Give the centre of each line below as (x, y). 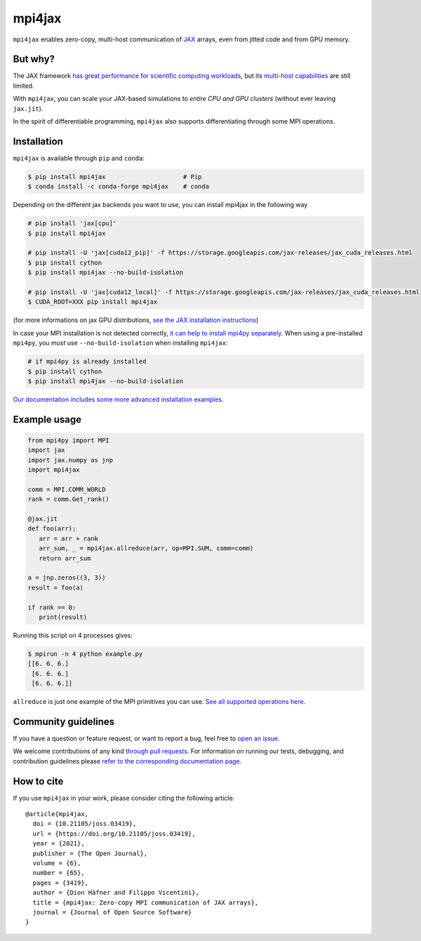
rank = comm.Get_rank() (69, 499)
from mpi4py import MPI (69, 440)
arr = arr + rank (68, 538)
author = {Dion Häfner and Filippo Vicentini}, (116, 893)
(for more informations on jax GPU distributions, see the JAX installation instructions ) (136, 320)
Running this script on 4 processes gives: (73, 635)
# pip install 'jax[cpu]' (72, 223)
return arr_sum (65, 558)
